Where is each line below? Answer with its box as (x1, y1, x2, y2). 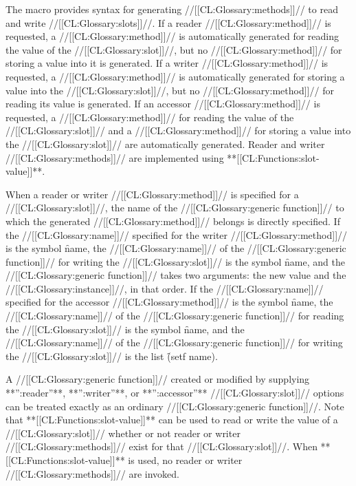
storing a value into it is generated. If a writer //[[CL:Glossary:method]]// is (5, 56, 329, 70)
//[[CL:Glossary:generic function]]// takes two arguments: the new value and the (5, 268, 346, 282)
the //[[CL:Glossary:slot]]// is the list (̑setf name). (5, 348, 218, 363)
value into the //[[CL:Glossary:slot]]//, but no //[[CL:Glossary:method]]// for (5, 83, 334, 97)
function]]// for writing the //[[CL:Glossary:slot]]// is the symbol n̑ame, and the (5, 254, 345, 268)
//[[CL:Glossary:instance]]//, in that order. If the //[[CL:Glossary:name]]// (5, 281, 324, 295)
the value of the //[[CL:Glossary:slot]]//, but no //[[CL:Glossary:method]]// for (5, 42, 342, 56)
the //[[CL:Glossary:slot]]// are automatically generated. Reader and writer (5, 136, 325, 151)
